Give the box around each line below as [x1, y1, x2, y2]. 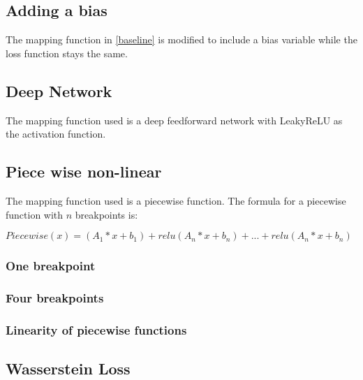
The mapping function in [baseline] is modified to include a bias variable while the [6, 32, 357, 47]
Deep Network [6, 80, 112, 101]
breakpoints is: [75, 207, 138, 221]
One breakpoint [6, 257, 96, 275]
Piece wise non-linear [6, 161, 162, 182]
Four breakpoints [6, 288, 104, 306]
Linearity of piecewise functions [6, 321, 187, 338]
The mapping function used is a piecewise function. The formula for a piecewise [6, 193, 346, 207]
